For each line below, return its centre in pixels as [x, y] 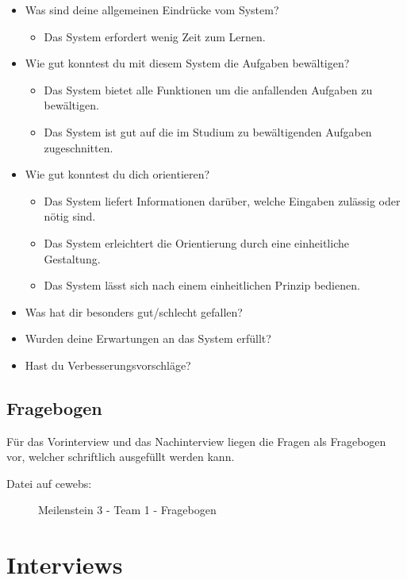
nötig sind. [70, 216]
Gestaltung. [72, 258]
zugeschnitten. [79, 147]
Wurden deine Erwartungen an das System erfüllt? [148, 338]
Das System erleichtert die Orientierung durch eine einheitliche [196, 242]
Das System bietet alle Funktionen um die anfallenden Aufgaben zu [208, 89]
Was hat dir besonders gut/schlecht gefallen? [134, 311]
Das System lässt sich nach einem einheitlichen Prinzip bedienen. [202, 285]
